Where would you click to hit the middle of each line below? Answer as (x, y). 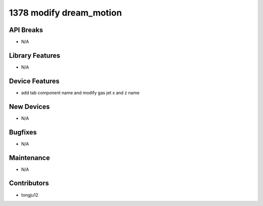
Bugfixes (23, 132)
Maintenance (29, 158)
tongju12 (30, 195)
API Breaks (26, 30)
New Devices (29, 106)
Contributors (29, 183)
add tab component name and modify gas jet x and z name (80, 93)
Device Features (34, 81)
